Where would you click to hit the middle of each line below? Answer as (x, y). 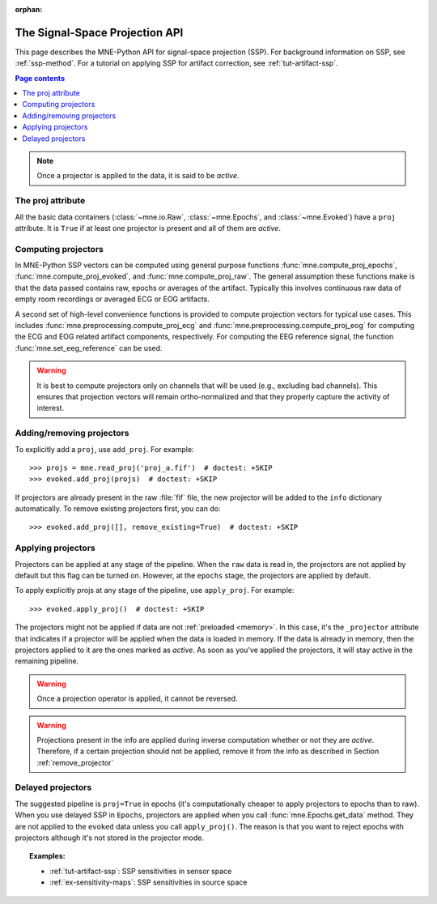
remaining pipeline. (47, 661)
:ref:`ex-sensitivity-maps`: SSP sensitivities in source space (148, 882)
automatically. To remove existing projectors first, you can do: (118, 509)
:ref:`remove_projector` (75, 762)
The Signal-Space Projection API (99, 32)
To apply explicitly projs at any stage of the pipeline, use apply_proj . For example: (155, 591)
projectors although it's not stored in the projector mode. (109, 838)
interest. (51, 408)
